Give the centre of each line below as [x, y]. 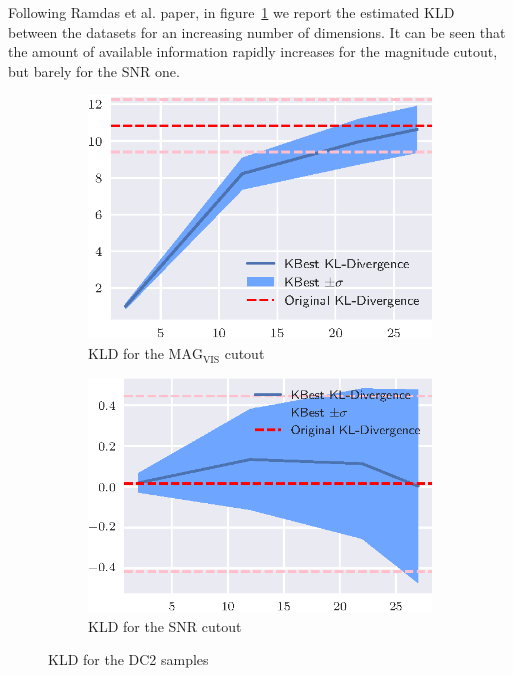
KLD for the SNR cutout [165, 625]
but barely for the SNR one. [94, 70]
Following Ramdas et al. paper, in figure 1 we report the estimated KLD [231, 12]
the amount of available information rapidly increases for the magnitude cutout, [253, 51]
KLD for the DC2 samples [128, 659]
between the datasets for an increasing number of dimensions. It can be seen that [257, 31]
